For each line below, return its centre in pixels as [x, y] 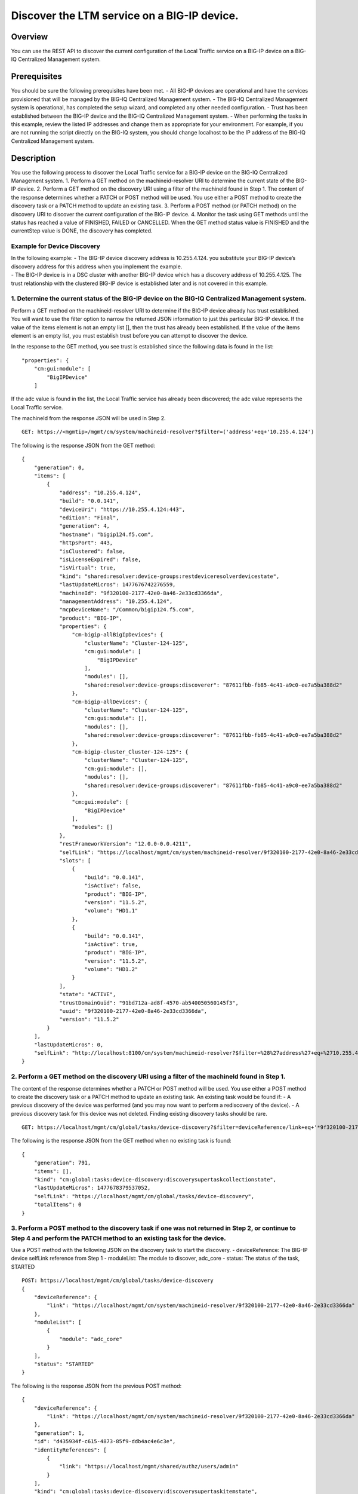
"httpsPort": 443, [86, 543]
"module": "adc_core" [91, 1339]
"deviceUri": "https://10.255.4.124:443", [122, 509]
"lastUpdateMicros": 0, [69, 1045]
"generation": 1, [59, 1433]
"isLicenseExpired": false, [100, 559]
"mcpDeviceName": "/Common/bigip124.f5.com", [127, 610]
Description [33, 158]
